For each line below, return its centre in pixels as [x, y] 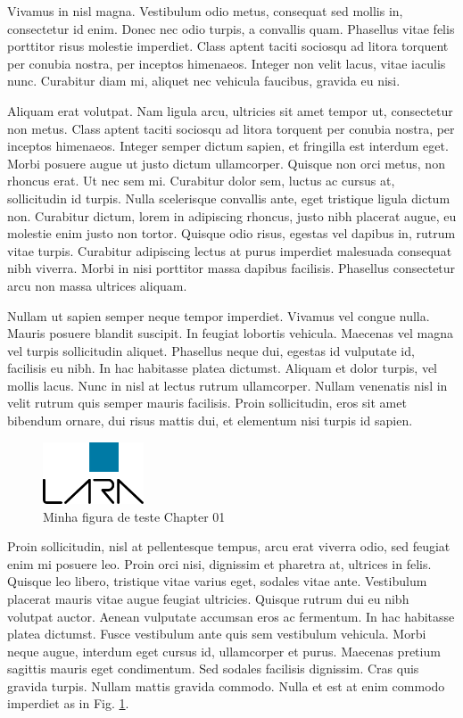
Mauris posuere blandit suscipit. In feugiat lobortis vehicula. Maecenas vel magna [230, 333]
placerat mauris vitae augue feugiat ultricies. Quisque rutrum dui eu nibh [208, 598]
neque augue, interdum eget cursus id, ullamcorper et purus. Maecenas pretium [224, 651]
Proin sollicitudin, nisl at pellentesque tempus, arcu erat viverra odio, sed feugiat [229, 546]
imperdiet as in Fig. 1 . [68, 703]
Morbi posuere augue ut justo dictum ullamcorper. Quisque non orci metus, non [226, 163]
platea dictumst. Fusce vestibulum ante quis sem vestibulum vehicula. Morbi [217, 634]
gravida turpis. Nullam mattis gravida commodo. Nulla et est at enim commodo [226, 685]
